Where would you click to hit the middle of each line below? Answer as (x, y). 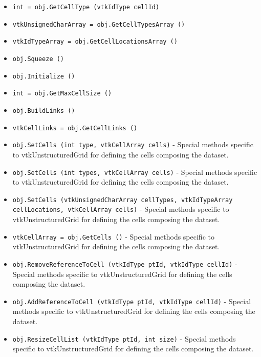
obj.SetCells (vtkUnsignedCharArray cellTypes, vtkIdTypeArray (123, 200)
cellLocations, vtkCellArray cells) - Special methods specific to (121, 209)
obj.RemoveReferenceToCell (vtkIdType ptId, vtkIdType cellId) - (125, 263)
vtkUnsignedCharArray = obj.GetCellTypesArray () (99, 24)
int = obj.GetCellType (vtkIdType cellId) (86, 7)
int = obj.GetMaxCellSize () (62, 94)
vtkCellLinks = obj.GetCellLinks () (75, 128)
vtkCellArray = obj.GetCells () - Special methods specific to (113, 236)
